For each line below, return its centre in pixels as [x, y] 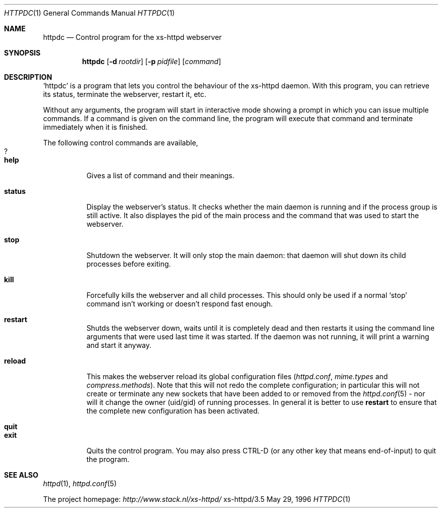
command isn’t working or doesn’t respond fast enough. [180, 304]
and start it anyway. [119, 345]
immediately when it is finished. [95, 127]
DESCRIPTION [28, 77]
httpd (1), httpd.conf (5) [80, 483]
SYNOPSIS [22, 53]
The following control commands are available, [121, 143]
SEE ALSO [21, 475]
